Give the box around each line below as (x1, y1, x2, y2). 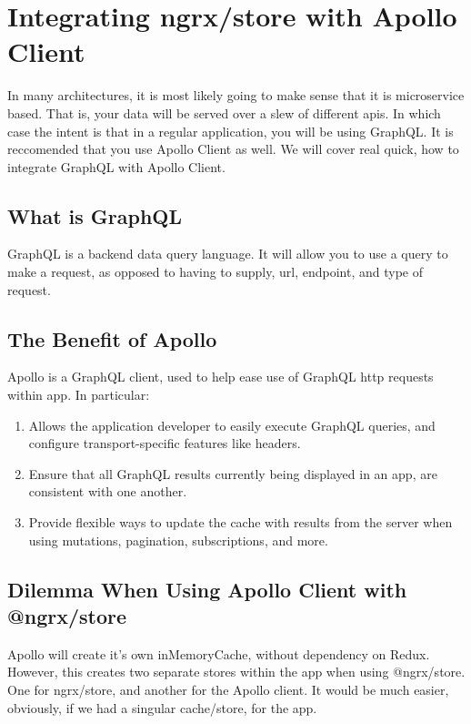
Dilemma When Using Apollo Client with (7, 575, 407, 603)
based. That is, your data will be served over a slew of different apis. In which (7, 103, 441, 122)
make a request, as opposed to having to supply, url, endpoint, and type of (7, 262, 423, 281)
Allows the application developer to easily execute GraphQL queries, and (28, 415, 436, 434)
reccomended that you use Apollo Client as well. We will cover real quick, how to (7, 139, 459, 158)
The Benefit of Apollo (7, 324, 217, 352)
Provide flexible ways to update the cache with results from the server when (28, 513, 453, 532)
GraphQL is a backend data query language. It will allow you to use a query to (7, 244, 448, 263)
